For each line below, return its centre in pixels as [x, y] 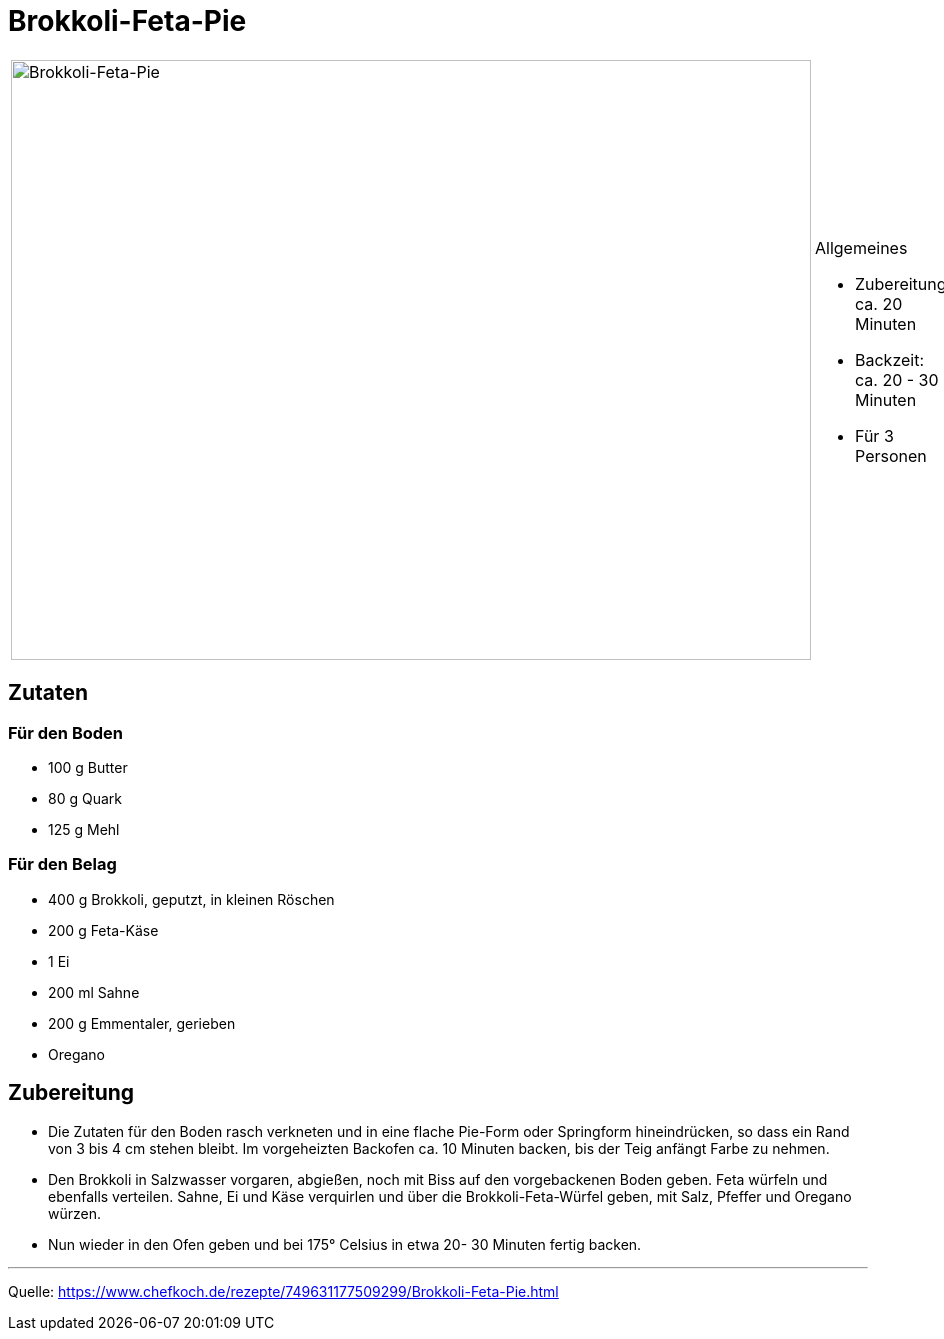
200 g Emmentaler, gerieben [142, 1023]
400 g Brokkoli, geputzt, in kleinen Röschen [191, 899]
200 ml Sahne [94, 992]
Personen [891, 455]
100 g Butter [88, 767]
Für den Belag [62, 864]
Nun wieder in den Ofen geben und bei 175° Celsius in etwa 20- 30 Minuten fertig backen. [345, 1244]
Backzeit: [890, 359]
